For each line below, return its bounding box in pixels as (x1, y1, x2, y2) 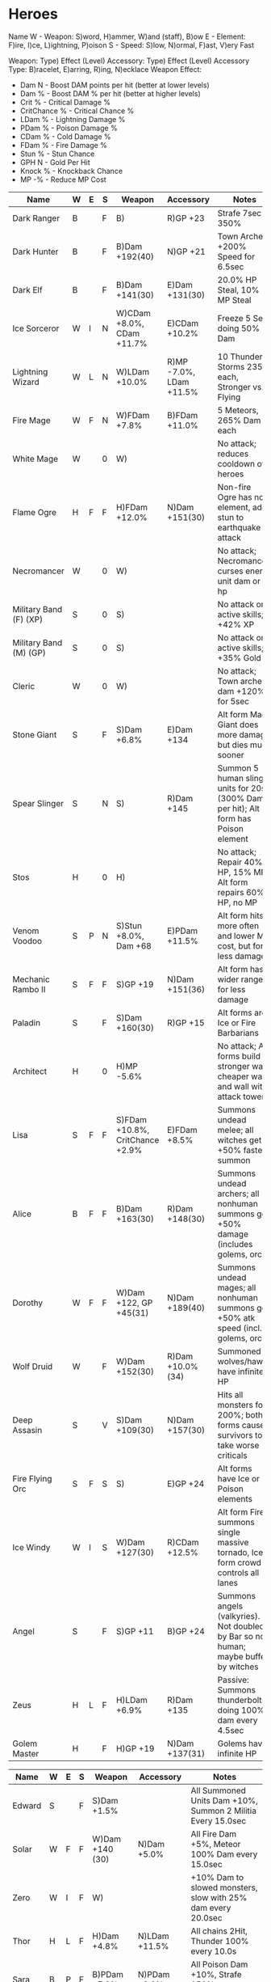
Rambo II (12, 983, 46, 995)
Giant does (217, 719, 259, 730)
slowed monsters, (190, 1882, 258, 1893)
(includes (217, 1238, 253, 1249)
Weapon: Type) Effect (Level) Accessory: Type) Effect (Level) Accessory (8, 56, 250, 66)
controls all (217, 1566, 260, 1578)
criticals (217, 1449, 248, 1460)
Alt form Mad (217, 708, 268, 720)
